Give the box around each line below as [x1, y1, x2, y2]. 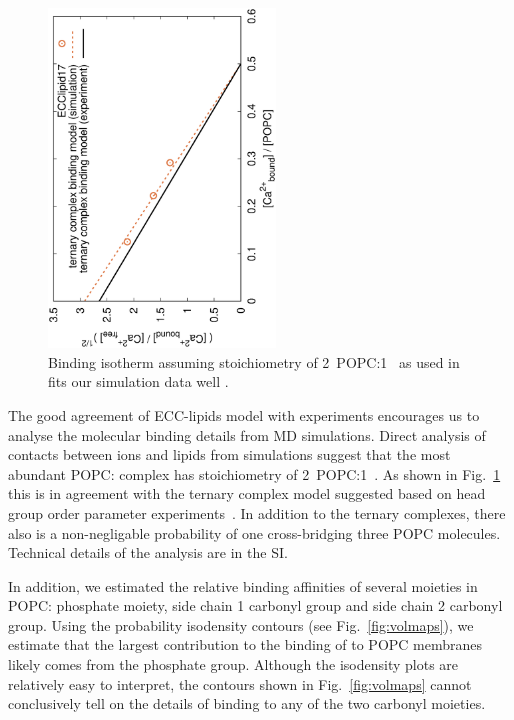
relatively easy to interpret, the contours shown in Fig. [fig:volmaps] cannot [8, 673, 472, 694]
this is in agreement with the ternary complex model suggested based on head [8, 483, 486, 504]
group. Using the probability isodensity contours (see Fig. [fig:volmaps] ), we [8, 614, 474, 635]
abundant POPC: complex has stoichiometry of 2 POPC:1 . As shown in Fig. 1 [8, 463, 501, 484]
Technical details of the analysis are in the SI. [8, 542, 288, 563]
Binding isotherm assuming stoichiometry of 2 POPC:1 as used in [48, 351, 460, 372]
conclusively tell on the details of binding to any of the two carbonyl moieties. [8, 693, 486, 714]
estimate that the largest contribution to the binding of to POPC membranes [8, 634, 483, 655]
